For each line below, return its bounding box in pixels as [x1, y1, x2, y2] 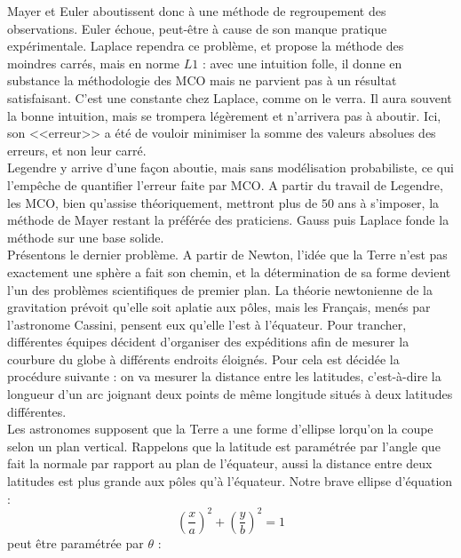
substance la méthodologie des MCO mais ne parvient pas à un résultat [7, 71, 397, 90]
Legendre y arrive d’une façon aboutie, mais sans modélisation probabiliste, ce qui [7, 158, 454, 177]
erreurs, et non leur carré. [7, 140, 147, 159]
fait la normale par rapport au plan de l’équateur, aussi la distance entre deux [7, 454, 433, 473]
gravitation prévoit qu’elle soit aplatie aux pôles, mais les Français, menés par [7, 298, 431, 316]
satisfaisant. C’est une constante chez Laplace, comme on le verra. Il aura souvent [7, 88, 452, 107]
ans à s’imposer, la [338, 193, 440, 211]
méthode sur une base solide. [7, 227, 164, 246]
